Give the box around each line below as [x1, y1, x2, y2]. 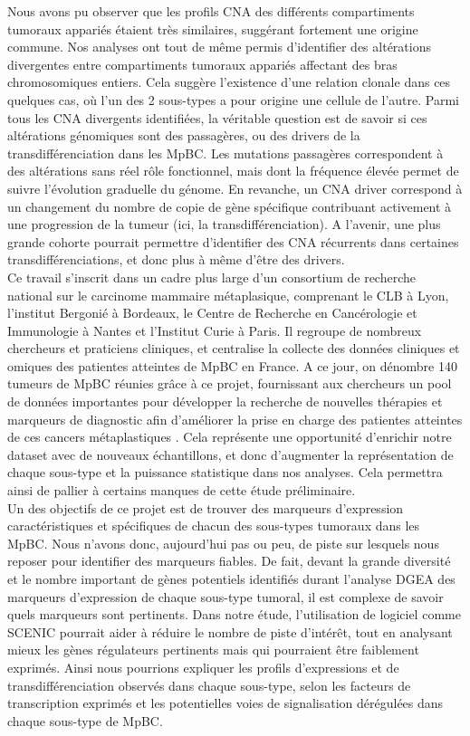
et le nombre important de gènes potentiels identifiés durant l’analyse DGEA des [7, 569, 456, 588]
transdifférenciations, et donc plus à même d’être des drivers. [7, 250, 345, 269]
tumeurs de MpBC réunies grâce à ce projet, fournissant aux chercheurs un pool [7, 374, 452, 393]
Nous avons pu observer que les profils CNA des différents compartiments [7, 2, 415, 20]
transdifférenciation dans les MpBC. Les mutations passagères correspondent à [7, 143, 444, 162]
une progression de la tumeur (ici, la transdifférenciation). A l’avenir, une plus [7, 215, 441, 234]
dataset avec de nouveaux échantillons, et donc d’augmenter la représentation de [7, 444, 454, 464]
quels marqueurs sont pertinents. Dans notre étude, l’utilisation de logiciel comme [7, 605, 461, 624]
